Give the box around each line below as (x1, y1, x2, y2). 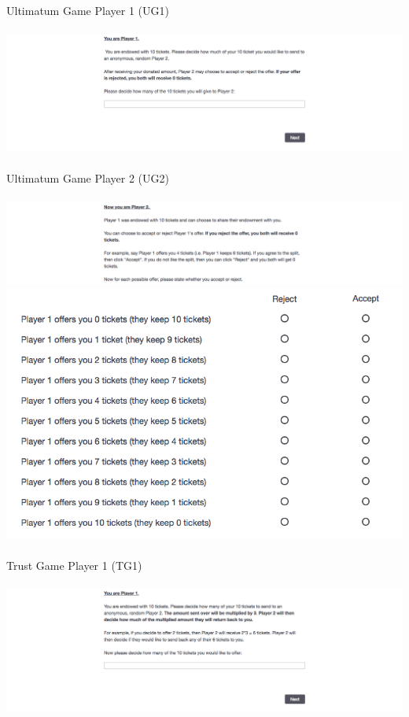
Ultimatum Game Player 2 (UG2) (6, 170, 169, 187)
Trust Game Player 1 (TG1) (6, 557, 142, 574)
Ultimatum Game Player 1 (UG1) (6, 2, 169, 18)
